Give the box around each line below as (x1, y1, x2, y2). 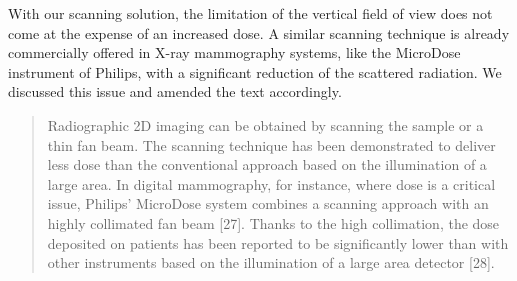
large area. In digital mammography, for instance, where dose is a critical (47, 173, 496, 194)
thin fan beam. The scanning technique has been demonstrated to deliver (47, 134, 496, 155)
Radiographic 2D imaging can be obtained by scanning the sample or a (47, 114, 484, 135)
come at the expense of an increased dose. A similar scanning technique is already (8, 22, 510, 43)
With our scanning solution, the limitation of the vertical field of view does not (8, 3, 493, 23)
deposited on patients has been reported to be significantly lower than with (47, 232, 509, 253)
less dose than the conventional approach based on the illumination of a (47, 154, 487, 175)
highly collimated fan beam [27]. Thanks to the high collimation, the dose (47, 212, 500, 233)
